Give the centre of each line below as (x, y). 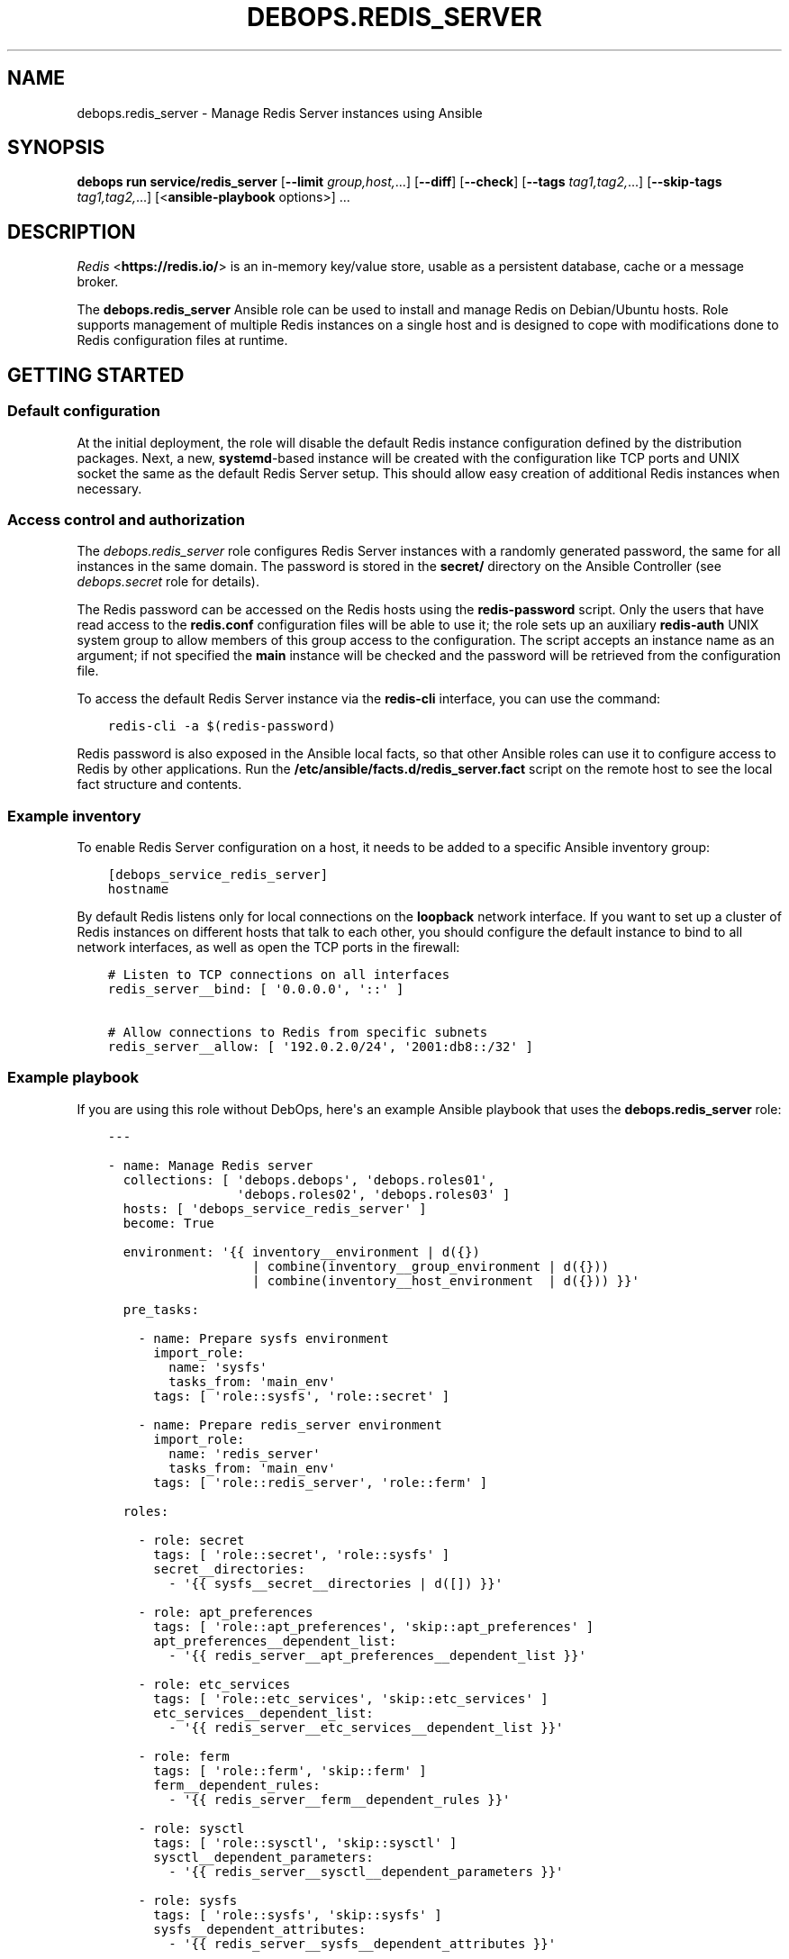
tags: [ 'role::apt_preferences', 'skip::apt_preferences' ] (374, 1626)
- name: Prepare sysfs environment (263, 1338)
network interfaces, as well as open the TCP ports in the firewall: (268, 947)
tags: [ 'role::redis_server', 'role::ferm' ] (321, 1482)
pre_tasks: (161, 1309)
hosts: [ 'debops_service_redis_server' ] (275, 1208)
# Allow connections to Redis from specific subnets (298, 1032)
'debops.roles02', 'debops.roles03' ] (374, 1194)
